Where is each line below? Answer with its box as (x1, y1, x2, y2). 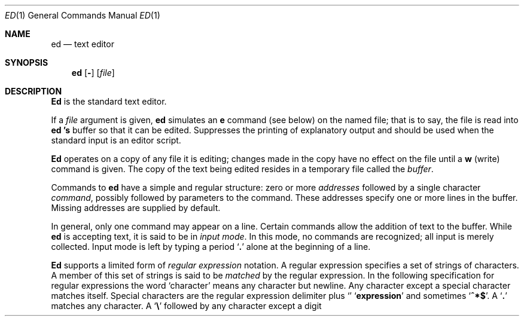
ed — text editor (51, 39, 114, 49)
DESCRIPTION (5, 86, 62, 96)
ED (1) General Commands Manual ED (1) (5, 10, 160, 20)
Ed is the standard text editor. (51, 96, 167, 106)
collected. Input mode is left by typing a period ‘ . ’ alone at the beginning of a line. (51, 241, 371, 252)
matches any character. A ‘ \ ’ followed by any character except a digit (51, 301, 322, 311)
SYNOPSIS (5, 57, 48, 68)
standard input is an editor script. (51, 135, 181, 145)
